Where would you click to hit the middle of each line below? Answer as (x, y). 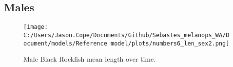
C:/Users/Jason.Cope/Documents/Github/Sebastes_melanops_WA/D (126, 35)
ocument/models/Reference (65, 43)
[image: (36, 27)
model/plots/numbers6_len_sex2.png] (170, 43)
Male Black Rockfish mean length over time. (90, 59)
